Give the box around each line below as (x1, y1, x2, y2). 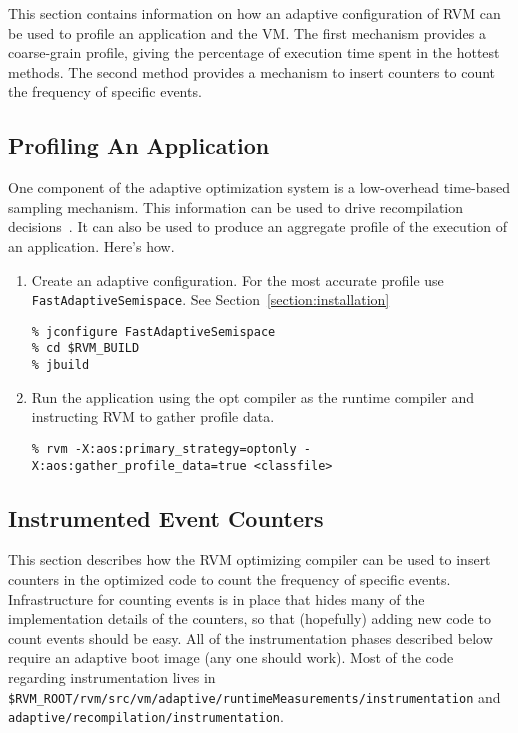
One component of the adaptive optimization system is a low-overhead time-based (8, 177, 510, 198)
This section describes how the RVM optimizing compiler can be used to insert (8, 549, 491, 570)
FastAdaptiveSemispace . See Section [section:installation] (31, 289, 390, 310)
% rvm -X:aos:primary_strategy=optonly (31, 441, 297, 456)
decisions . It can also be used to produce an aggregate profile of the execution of (8, 216, 507, 237)
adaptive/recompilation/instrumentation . (8, 706, 284, 727)
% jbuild (31, 358, 90, 373)
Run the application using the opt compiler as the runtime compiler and (31, 386, 475, 407)
